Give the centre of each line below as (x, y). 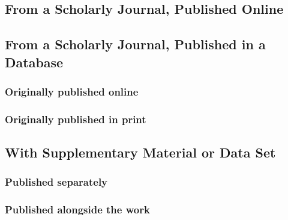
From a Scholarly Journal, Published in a (135, 44)
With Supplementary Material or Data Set (140, 152)
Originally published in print (76, 119)
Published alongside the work (77, 209)
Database (34, 62)
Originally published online (72, 91)
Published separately (56, 182)
